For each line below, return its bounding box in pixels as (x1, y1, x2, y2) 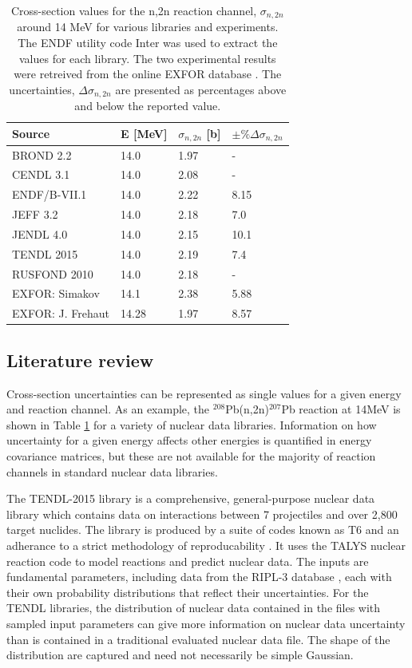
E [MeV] (120, 125, 168, 142)
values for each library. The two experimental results (18, 49, 276, 66)
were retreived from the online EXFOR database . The (14, 65, 282, 82)
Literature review (6, 347, 154, 372)
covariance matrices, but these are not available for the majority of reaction (6, 448, 376, 464)
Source (12, 125, 50, 142)
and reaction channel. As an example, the (6, 401, 210, 417)
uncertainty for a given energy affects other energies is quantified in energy (6, 432, 372, 449)
